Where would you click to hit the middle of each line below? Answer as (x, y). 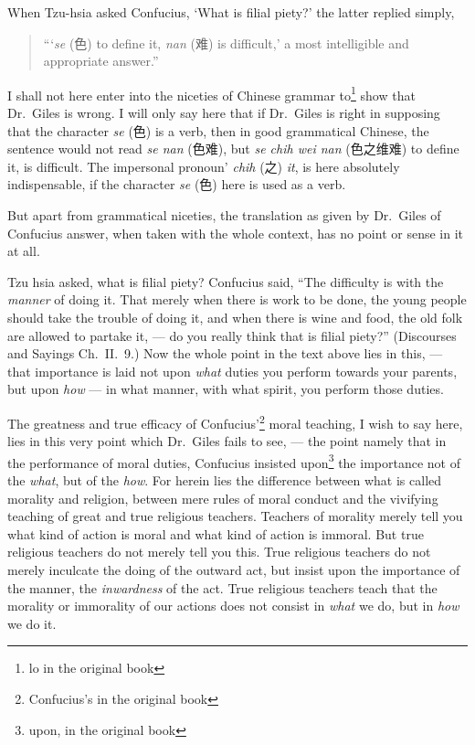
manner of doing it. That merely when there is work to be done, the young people (237, 299)
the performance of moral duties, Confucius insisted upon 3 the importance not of (234, 461)
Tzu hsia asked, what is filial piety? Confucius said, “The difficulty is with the (226, 281)
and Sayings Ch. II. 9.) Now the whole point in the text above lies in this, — (225, 353)
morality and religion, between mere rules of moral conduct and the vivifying (223, 498)
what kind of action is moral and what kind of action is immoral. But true (216, 533)
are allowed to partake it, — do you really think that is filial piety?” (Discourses (232, 335)
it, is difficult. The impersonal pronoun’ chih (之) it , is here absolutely (204, 166)
